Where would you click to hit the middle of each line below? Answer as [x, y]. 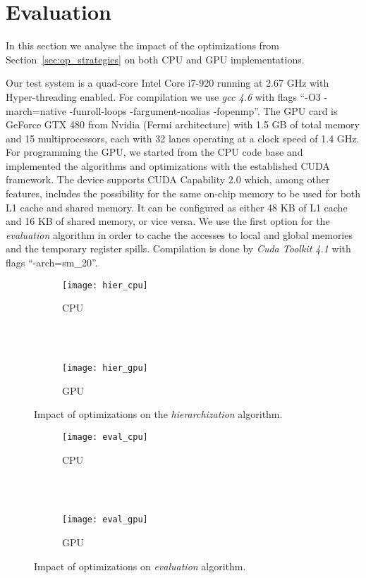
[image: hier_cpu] [105, 285]
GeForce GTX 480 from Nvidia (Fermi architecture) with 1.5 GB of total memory [183, 124]
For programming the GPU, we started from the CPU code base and [154, 152]
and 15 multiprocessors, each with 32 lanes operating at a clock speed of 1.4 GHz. [183, 138]
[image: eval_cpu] [105, 437]
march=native [36, 110]
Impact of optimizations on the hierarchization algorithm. [158, 414]
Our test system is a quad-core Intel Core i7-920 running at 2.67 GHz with [167, 83]
